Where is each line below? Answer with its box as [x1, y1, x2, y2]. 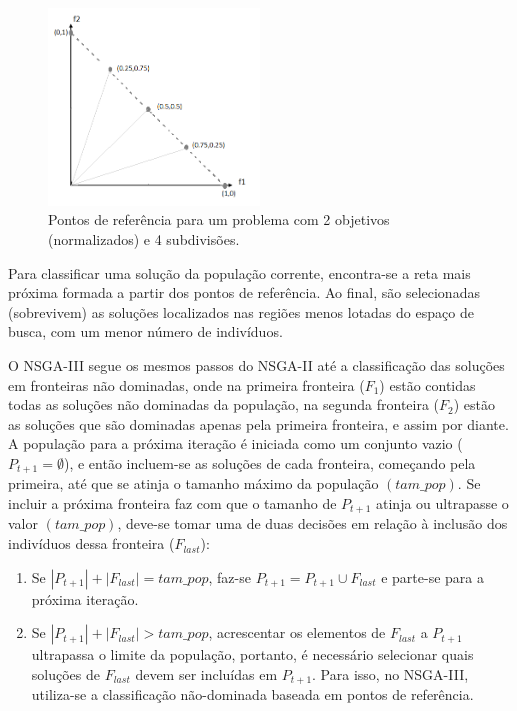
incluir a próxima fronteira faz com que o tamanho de [8, 493, 337, 514]
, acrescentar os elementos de [208, 622, 386, 643]
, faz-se [208, 566, 251, 587]
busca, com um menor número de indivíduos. [8, 321, 283, 342]
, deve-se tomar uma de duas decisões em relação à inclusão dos [117, 513, 508, 534]
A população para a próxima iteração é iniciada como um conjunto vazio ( [8, 433, 463, 454]
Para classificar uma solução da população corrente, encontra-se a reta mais [8, 262, 471, 283]
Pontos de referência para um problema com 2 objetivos [48, 209, 390, 230]
